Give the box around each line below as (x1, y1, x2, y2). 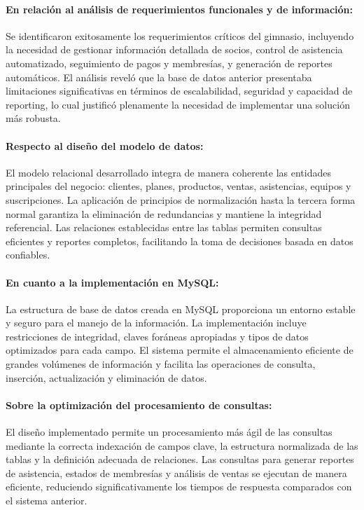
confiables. (6, 247, 50, 262)
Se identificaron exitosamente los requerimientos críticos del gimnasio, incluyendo (6, 28, 354, 43)
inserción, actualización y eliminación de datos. (6, 370, 207, 385)
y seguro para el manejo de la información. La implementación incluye (6, 315, 307, 330)
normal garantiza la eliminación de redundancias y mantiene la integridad (6, 206, 322, 221)
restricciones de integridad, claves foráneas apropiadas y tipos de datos (6, 329, 309, 343)
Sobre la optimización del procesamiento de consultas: (6, 397, 272, 412)
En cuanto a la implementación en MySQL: (6, 275, 219, 289)
